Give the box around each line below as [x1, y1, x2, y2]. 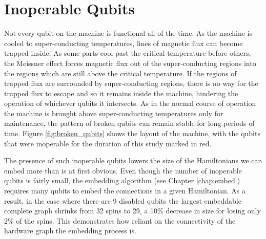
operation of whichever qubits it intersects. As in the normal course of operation [4, 98, 256, 108]
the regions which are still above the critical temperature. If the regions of [4, 68, 237, 78]
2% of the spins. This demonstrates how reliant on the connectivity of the [4, 215, 236, 226]
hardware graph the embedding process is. [4, 225, 136, 236]
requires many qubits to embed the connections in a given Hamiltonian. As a [4, 185, 245, 196]
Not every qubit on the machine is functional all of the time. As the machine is [4, 28, 253, 38]
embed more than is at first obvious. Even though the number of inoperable [4, 165, 242, 176]
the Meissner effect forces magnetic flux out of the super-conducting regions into [4, 57, 256, 68]
